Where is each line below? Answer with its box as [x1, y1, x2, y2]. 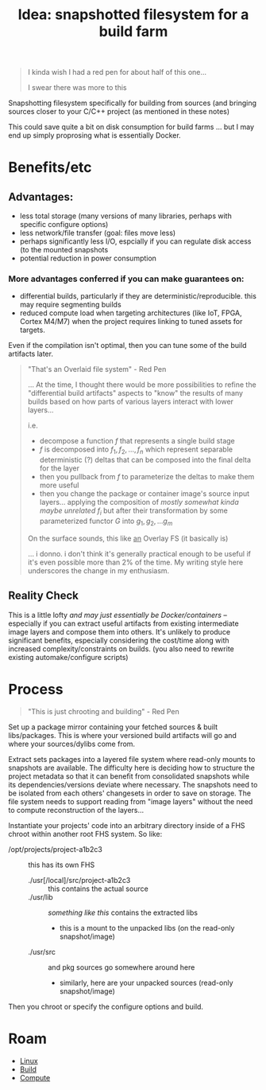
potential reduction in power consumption [19, 253, 157, 264]
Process [8, 680, 64, 698]
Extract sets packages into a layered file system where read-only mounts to [8, 754, 256, 764]
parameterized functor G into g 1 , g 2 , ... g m [39, 516, 173, 527]
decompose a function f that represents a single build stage [39, 436, 236, 446]
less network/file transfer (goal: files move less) [19, 229, 176, 238]
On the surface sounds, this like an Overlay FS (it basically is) [27, 533, 229, 543]
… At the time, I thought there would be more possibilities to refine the [27, 380, 256, 389]
